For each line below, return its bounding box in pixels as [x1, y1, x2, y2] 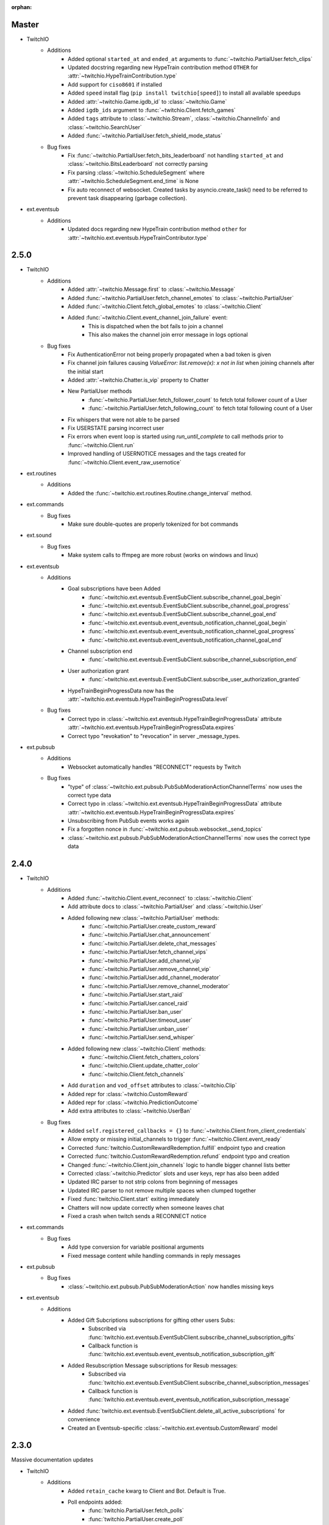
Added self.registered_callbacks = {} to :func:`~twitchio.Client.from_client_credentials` [68, 1127, 307, 1135]
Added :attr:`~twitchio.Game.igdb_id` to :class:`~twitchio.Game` [68, 98, 227, 105]
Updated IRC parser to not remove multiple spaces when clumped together [68, 1186, 256, 1194]
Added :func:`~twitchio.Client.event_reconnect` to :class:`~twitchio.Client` [68, 894, 253, 902]
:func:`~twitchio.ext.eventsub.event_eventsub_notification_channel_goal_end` [88, 636, 283, 644]
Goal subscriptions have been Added [68, 585, 161, 592]
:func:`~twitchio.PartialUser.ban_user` [88, 1008, 183, 1015]
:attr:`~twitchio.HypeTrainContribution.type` [68, 72, 178, 79]
